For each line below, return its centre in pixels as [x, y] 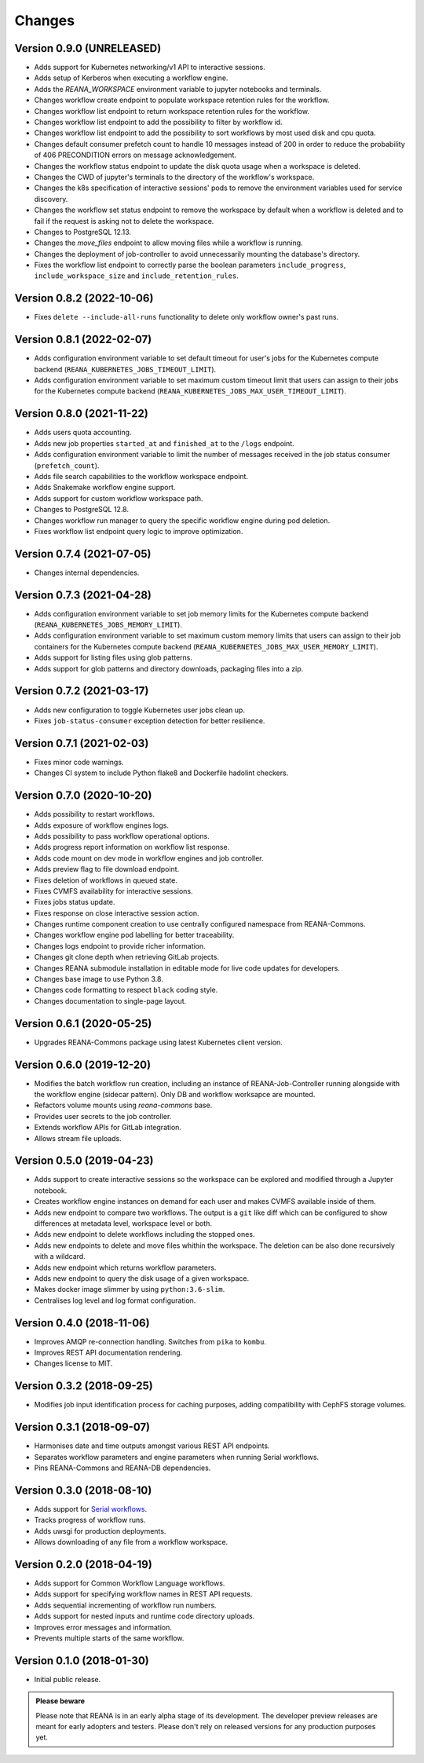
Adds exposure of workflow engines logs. [101, 825]
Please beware [60, 1701]
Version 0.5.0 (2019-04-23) [84, 1161]
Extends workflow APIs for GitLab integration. [108, 1128]
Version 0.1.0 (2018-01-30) [82, 1661]
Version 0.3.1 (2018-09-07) [82, 1427]
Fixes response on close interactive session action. [117, 913]
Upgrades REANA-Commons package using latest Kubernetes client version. [158, 1042]
